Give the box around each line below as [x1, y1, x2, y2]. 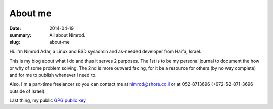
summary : [9, 32, 32, 38]
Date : [9, 25, 21, 31]
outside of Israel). [9, 88, 47, 94]
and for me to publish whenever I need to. [9, 72, 97, 78]
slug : [9, 39, 20, 45]
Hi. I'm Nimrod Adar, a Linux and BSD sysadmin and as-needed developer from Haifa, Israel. [9, 48, 202, 54]
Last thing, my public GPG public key [9, 97, 86, 103]
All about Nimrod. [49, 32, 86, 38]
